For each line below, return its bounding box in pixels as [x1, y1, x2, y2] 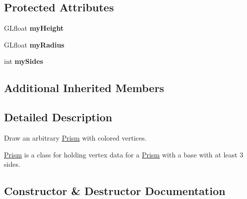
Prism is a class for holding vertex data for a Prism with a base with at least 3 [4, 149, 244, 159]
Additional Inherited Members [4, 80, 164, 96]
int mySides [4, 56, 43, 66]
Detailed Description [4, 109, 113, 125]
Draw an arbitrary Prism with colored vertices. [4, 132, 147, 143]
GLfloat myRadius [4, 39, 64, 50]
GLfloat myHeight [4, 23, 64, 33]
